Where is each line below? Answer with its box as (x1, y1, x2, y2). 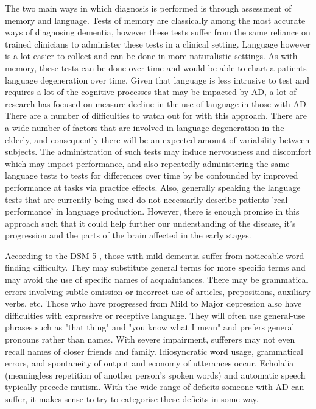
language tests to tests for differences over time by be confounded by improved (5, 169, 298, 182)
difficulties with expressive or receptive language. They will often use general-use (5, 308, 306, 321)
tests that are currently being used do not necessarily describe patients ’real (5, 193, 288, 205)
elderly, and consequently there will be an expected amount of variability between (5, 133, 310, 146)
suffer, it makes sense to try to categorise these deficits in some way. (5, 393, 259, 405)
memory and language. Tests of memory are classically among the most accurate (5, 13, 306, 26)
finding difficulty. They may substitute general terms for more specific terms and (5, 261, 306, 274)
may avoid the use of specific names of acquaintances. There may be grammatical (5, 273, 309, 286)
